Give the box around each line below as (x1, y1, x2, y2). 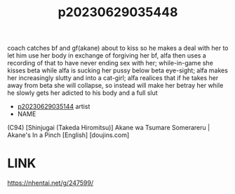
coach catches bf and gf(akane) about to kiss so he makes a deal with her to (7, 44, 229, 53)
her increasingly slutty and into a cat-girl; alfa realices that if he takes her (7, 74, 219, 82)
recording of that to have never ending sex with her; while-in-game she (7, 59, 214, 67)
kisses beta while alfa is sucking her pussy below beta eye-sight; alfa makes (7, 66, 228, 75)
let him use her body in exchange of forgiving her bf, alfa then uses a (7, 51, 207, 60)
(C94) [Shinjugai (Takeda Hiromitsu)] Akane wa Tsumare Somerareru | (7, 124, 210, 132)
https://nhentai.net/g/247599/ (7, 179, 93, 187)
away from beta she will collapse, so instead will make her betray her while (7, 82, 224, 90)
